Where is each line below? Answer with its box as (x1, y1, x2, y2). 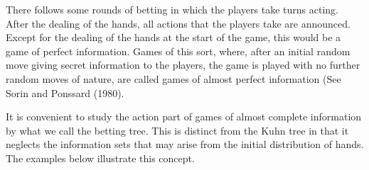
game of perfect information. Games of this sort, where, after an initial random (6, 43, 351, 58)
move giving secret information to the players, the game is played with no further (6, 57, 360, 72)
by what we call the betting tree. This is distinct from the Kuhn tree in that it (6, 123, 349, 137)
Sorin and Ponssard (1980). (6, 85, 124, 100)
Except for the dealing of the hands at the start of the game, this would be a (6, 30, 341, 45)
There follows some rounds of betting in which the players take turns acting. (6, 2, 338, 16)
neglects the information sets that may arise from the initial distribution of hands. (6, 137, 364, 152)
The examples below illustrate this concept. (6, 150, 195, 165)
